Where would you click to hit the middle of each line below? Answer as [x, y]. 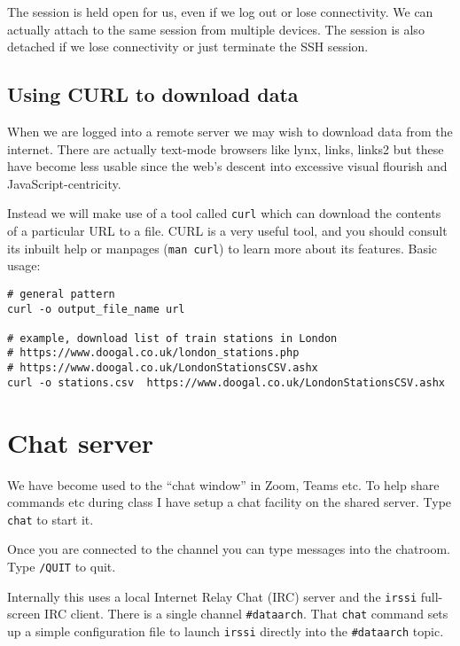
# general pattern [61, 294]
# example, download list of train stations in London [172, 338]
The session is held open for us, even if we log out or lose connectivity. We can [220, 12]
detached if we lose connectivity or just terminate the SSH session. [188, 47]
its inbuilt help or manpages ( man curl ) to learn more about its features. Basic [222, 248]
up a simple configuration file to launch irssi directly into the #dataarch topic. [226, 630]
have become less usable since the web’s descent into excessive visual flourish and [227, 166]
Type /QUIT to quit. [62, 567]
